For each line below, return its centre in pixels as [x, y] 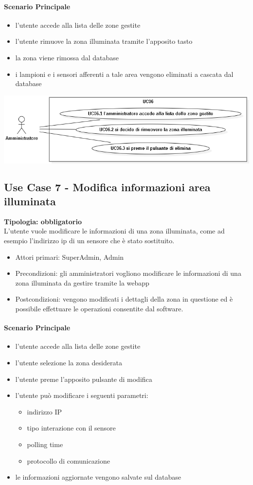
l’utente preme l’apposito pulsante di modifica [84, 379]
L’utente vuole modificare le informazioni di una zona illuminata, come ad [114, 231]
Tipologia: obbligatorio [43, 221]
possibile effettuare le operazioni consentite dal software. [99, 308]
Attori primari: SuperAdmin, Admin [70, 257]
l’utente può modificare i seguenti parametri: [82, 395]
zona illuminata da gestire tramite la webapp [82, 282]
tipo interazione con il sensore [71, 428]
